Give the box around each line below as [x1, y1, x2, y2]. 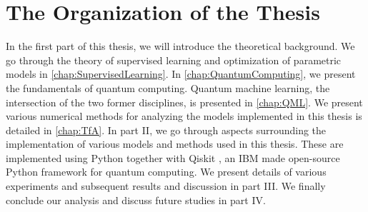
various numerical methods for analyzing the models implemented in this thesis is [6, 108, 362, 123]
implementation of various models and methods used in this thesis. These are [6, 136, 344, 151]
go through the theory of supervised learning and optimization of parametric [6, 52, 342, 67]
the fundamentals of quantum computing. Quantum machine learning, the [6, 80, 330, 95]
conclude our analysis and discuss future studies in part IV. [6, 192, 266, 207]
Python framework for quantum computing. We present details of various [6, 164, 327, 179]
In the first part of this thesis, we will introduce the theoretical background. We [6, 39, 355, 54]
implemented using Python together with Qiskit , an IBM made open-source [6, 150, 340, 165]
